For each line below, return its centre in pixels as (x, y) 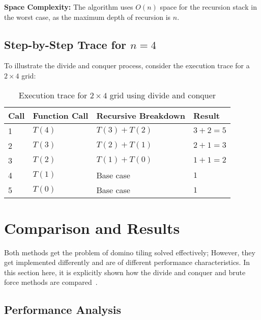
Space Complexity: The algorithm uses (69, 7)
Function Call (61, 115)
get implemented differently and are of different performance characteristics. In (127, 262)
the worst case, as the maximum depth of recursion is (88, 17)
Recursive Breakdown (141, 115)
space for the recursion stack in (208, 7)
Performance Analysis (63, 310)
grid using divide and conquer (163, 95)
